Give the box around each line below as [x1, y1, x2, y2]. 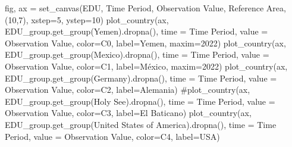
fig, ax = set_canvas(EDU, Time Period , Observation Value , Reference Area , [5, 2, 286, 14]
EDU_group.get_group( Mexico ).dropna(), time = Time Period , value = [5, 48, 269, 61]
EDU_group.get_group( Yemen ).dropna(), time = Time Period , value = [5, 25, 268, 37]
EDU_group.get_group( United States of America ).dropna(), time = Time [5, 118, 277, 130]
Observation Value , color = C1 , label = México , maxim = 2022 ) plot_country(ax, [5, 60, 288, 72]
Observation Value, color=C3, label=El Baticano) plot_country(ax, [5, 107, 252, 119]
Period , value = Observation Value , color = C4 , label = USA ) [5, 130, 220, 142]
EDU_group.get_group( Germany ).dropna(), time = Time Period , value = [5, 71, 277, 84]
